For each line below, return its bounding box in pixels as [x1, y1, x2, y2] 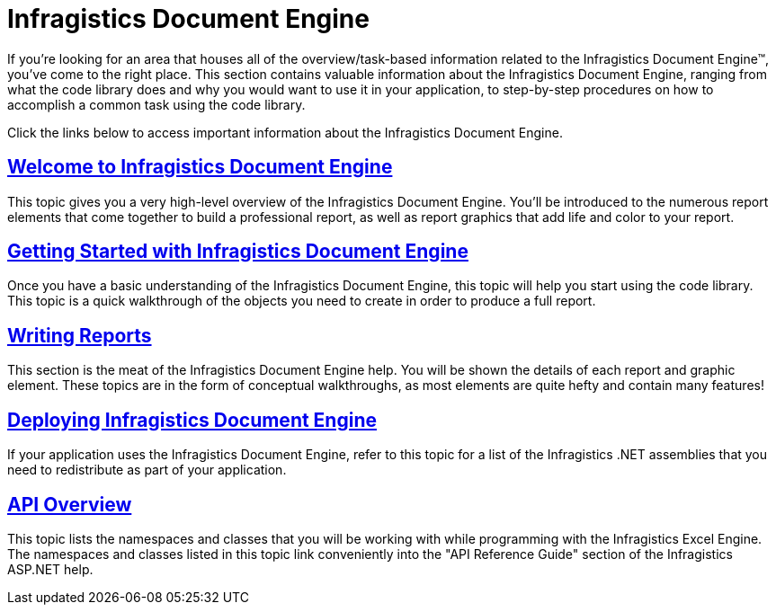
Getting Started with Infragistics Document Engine [7, 240, 468, 263]
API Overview [7, 492, 132, 516]
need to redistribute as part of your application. [7, 462, 287, 478]
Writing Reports [7, 324, 152, 347]
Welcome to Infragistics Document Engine [7, 155, 393, 179]
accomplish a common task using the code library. [7, 96, 306, 112]
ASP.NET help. [7, 561, 94, 577]
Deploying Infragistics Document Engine [7, 408, 377, 431]
